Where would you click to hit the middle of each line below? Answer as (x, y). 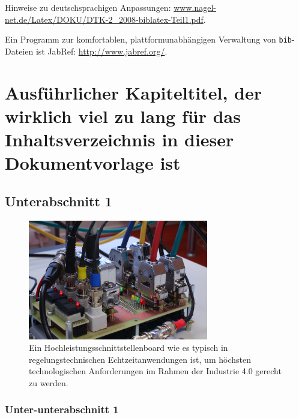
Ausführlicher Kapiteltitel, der (133, 92)
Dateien (19, 51)
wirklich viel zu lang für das (123, 115)
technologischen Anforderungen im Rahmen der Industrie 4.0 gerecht (155, 371)
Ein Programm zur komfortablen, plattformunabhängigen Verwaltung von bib (148, 39)
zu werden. (49, 382)
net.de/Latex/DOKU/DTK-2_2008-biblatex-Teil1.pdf (104, 19)
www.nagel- (195, 7)
